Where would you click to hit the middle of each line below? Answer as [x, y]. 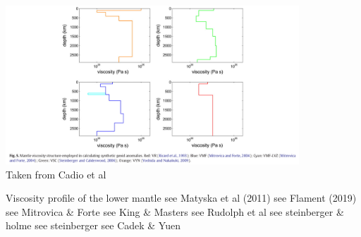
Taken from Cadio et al [56, 174]
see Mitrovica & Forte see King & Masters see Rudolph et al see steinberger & [175, 211]
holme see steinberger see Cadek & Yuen [93, 225]
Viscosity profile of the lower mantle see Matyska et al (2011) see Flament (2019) [181, 198]
